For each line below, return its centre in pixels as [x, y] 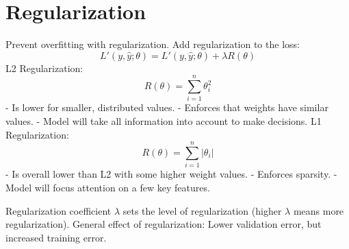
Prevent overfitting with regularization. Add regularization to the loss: [153, 44]
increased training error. [56, 237]
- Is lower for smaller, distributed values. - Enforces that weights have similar [167, 107]
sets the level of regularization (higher [202, 210]
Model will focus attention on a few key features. [108, 187]
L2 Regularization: [44, 68]
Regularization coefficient [59, 210]
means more [319, 210]
